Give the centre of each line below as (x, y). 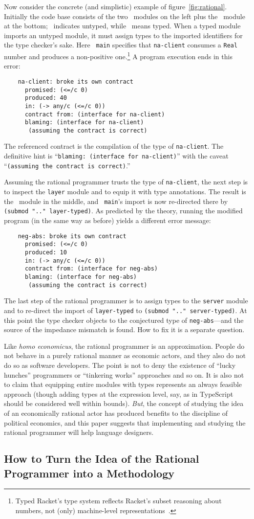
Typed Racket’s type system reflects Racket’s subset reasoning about (118, 501)
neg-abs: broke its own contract (72, 236)
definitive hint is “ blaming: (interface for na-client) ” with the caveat (116, 156)
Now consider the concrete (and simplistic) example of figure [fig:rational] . (116, 6)
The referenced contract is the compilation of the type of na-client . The (114, 146)
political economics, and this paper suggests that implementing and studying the (125, 422)
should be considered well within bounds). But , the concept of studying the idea (124, 403)
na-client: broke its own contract (75, 81)
